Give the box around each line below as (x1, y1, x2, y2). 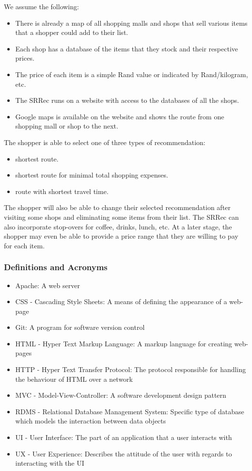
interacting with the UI (15, 458, 84, 468)
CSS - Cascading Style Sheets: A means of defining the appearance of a (15, 296, 227, 307)
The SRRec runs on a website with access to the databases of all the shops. (15, 95, 239, 105)
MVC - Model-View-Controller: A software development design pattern (15, 390, 226, 400)
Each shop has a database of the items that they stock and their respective (15, 43, 238, 53)
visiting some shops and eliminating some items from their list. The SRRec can (4, 211, 239, 222)
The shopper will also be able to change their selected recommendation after (4, 202, 231, 212)
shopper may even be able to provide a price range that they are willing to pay (4, 231, 238, 241)
